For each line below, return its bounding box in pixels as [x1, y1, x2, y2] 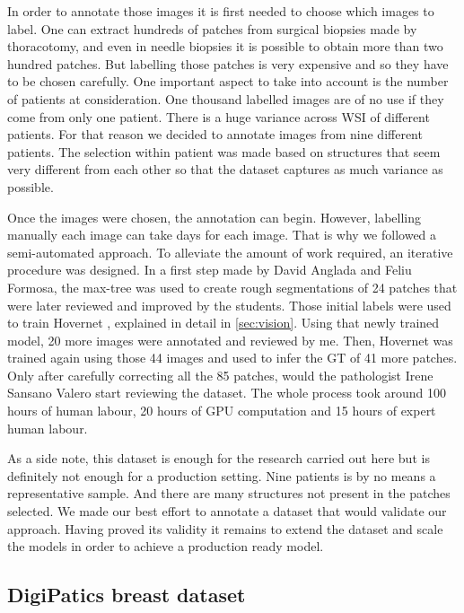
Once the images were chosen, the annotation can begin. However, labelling [7, 207, 422, 226]
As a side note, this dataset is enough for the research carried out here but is [7, 449, 430, 468]
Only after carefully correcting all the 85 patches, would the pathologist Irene [7, 365, 433, 384]
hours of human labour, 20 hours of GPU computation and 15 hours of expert [7, 401, 436, 420]
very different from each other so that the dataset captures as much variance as [7, 160, 443, 179]
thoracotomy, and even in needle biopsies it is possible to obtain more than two [7, 37, 443, 56]
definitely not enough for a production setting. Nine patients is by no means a [7, 466, 436, 485]
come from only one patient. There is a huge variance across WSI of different [7, 107, 430, 126]
